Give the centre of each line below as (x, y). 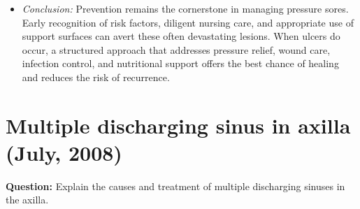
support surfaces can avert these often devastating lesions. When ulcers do (181, 36)
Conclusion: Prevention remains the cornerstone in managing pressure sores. (185, 8)
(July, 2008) (64, 152)
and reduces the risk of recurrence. (96, 77)
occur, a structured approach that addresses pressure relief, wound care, (176, 49)
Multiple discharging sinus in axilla (178, 125)
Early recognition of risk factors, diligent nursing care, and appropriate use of (188, 22)
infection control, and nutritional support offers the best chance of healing (180, 63)
